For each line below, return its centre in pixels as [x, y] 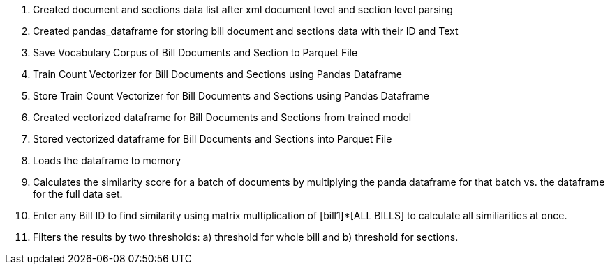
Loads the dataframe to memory [107, 160]
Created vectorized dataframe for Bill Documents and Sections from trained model [222, 117]
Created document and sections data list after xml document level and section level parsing [243, 9]
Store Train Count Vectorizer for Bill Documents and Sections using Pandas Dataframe [231, 96]
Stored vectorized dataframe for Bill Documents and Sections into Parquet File [213, 139]
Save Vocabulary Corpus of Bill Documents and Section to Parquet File [195, 53]
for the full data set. [78, 194]
